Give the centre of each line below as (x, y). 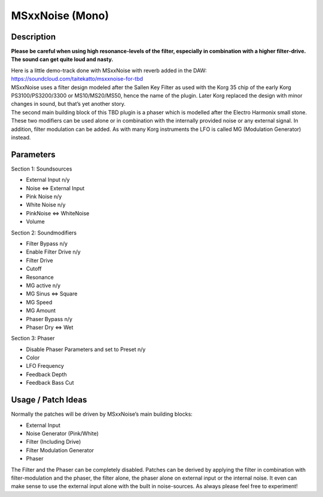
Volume (35, 222)
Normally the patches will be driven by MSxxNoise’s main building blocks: (102, 414)
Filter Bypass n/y (47, 243)
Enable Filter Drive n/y (53, 252)
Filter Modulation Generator (60, 450)
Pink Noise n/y (44, 197)
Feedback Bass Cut (50, 383)
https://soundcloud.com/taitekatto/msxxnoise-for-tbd (77, 79)
